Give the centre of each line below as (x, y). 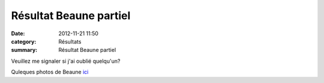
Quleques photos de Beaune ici (50, 72)
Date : (18, 33)
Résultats (70, 41)
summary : (24, 50)
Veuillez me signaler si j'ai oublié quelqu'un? (66, 61)
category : (24, 41)
